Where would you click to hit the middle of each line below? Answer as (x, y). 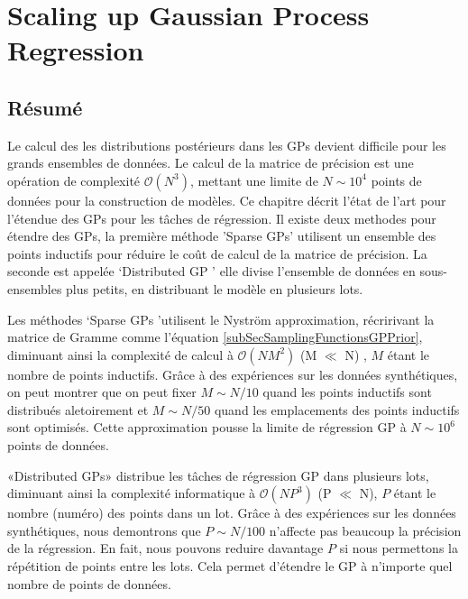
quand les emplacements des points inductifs (337, 409)
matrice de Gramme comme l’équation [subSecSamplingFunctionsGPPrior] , (215, 337)
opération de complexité (74, 180)
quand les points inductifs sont (347, 392)
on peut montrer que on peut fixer (102, 392)
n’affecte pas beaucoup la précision (365, 530)
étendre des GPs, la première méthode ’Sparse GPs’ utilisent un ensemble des (222, 236)
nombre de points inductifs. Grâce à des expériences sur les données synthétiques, (233, 374)
